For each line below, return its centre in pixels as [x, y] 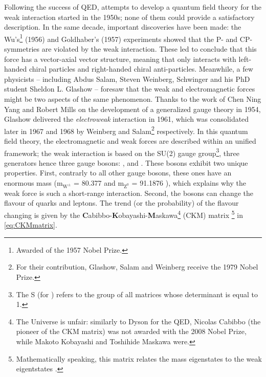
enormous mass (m [34, 183]
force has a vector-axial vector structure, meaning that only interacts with [120, 59]
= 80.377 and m [99, 183]
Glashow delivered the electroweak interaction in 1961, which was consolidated [127, 119]
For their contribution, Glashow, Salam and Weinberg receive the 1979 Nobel [137, 267]
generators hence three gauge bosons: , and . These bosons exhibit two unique [126, 162]
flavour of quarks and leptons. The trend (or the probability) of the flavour [121, 203]
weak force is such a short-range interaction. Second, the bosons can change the [129, 193]
